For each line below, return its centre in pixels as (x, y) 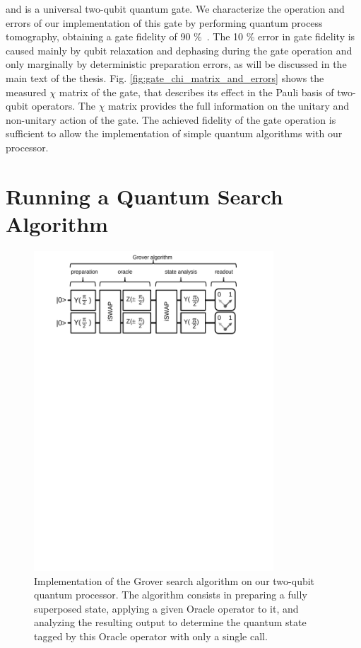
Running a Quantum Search (144, 196)
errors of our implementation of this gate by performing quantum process (164, 22)
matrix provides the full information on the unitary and (229, 106)
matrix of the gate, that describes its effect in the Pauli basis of (196, 92)
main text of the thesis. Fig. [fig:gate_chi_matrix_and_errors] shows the (165, 77)
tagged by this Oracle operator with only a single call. (151, 636)
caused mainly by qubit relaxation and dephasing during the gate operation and (179, 50)
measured (26, 92)
